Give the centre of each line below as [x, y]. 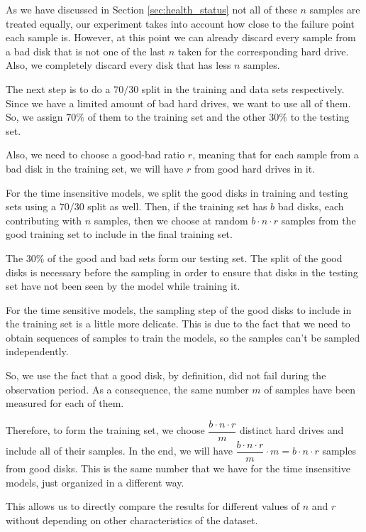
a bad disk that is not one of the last [86, 51]
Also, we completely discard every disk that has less [118, 65]
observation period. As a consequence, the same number [127, 389]
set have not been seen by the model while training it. [123, 286]
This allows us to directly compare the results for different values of [153, 506]
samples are [335, 9]
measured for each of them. [65, 403]
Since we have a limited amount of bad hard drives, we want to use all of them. [178, 103]
